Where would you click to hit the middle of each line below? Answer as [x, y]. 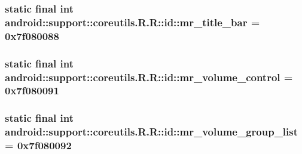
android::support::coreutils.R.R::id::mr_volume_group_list [152, 132]
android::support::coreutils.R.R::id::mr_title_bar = [132, 22]
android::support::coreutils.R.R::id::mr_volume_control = [149, 77]
